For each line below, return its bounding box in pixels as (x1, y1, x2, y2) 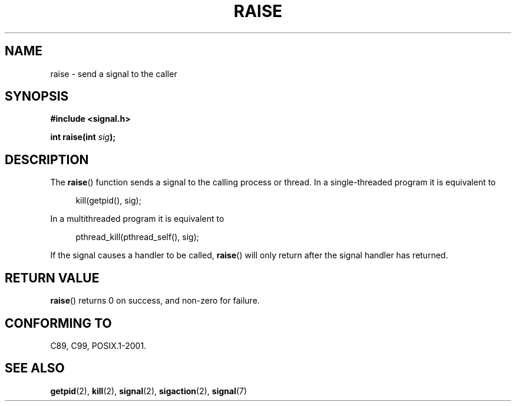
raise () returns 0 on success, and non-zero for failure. (50, 295, 260, 306)
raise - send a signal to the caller (50, 68, 177, 79)
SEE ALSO (5, 361, 65, 376)
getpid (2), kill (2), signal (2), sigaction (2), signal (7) (50, 385, 247, 396)
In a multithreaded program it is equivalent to (50, 214, 224, 224)
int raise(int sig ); (50, 132, 116, 142)
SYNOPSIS (5, 89, 69, 104)
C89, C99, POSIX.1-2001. (50, 340, 147, 351)
